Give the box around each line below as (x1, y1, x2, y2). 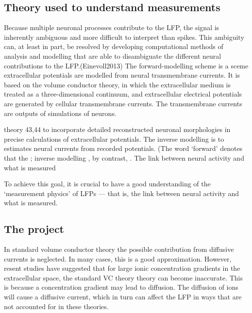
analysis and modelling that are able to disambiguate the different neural (4, 50, 221, 61)
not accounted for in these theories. (4, 301, 109, 311)
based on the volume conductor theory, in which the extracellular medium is (4, 79, 231, 89)
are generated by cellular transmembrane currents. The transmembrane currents (4, 98, 242, 108)
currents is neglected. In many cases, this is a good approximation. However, (4, 253, 232, 264)
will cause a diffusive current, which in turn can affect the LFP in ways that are (4, 292, 242, 302)
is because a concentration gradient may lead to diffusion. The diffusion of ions (4, 282, 238, 292)
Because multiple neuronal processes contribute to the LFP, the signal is (4, 22, 219, 33)
